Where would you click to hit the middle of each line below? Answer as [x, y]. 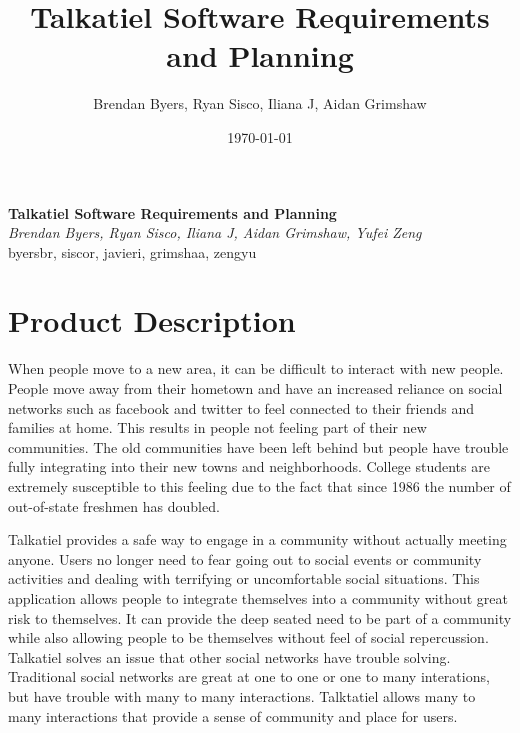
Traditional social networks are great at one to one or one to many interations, [249, 676]
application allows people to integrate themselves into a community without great [258, 597]
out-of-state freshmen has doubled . [114, 505]
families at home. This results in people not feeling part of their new [217, 427]
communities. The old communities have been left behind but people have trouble [258, 446]
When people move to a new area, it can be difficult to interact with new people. [256, 368]
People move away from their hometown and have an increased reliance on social [255, 388]
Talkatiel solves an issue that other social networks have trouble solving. [229, 656]
